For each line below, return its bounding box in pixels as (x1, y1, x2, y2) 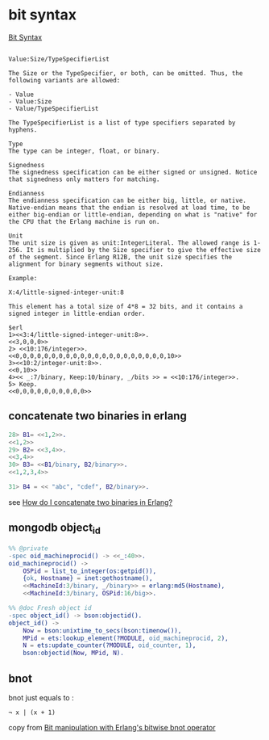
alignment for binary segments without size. (8, 260, 163, 268)
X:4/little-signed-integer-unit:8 (8, 288, 125, 296)
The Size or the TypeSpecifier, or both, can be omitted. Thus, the (8, 69, 243, 78)
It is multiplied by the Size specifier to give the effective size (26, 246, 262, 254)
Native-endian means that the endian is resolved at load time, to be (8, 204, 250, 212)
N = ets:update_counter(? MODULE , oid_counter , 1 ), (23, 641, 197, 650)
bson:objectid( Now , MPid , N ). (23, 649, 125, 658)
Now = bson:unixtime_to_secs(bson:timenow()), (23, 626, 182, 635)
